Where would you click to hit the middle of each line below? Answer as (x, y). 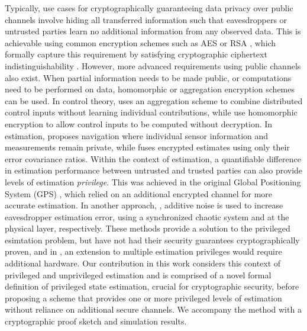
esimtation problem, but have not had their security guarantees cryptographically (152, 240)
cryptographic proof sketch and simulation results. (96, 321)
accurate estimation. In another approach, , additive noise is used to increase (144, 205)
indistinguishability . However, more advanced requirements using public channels (153, 65)
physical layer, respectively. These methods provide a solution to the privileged (148, 228)
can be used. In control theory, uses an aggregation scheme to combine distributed (154, 100)
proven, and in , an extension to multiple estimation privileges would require (143, 251)
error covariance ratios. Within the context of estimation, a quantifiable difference (153, 158)
